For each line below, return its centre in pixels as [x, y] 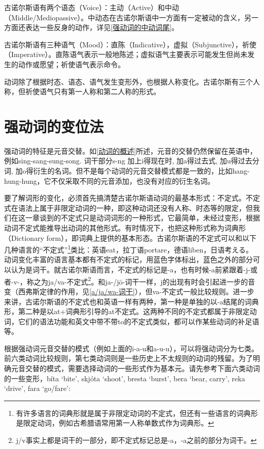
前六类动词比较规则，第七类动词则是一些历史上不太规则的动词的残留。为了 [128, 358]
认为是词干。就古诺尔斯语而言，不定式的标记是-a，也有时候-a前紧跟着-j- [130, 270]
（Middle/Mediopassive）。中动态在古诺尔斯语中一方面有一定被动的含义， [124, 17]
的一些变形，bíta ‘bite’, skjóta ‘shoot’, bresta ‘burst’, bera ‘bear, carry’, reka [125, 378]
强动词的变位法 [54, 126]
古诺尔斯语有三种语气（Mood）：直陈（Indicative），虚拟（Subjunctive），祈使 [130, 44]
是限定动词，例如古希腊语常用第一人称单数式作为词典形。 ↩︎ [115, 423]
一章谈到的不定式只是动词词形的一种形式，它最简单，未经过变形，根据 [142, 218]
